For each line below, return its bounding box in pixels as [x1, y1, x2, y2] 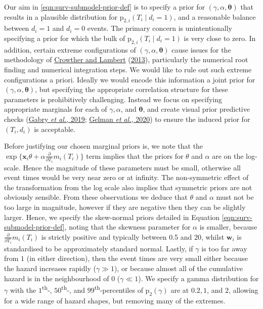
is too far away [201, 243, 247, 253]
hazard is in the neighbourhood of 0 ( [4, 273, 120, 283]
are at [170, 284, 189, 295]
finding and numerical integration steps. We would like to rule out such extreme [4, 64, 252, 74]
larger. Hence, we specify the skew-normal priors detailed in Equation [4, 211, 220, 222]
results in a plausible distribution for [4, 11, 118, 22]
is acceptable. [34, 123, 75, 134]
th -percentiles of [94, 283, 143, 295]
